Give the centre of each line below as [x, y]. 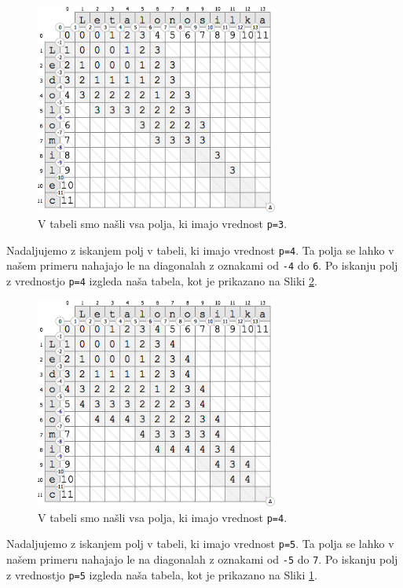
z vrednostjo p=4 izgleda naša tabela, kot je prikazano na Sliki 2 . [162, 281]
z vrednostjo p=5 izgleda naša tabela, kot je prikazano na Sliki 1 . [162, 574]
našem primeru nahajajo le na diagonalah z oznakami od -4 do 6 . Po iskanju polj [202, 265]
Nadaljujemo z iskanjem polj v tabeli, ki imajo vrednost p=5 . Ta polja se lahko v [200, 544]
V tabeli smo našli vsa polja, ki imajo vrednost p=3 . [163, 224]
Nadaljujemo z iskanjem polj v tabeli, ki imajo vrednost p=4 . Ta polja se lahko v [200, 250]
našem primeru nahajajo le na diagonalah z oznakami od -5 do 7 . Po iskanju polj [202, 559]
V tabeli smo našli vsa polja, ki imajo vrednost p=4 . [163, 517]
